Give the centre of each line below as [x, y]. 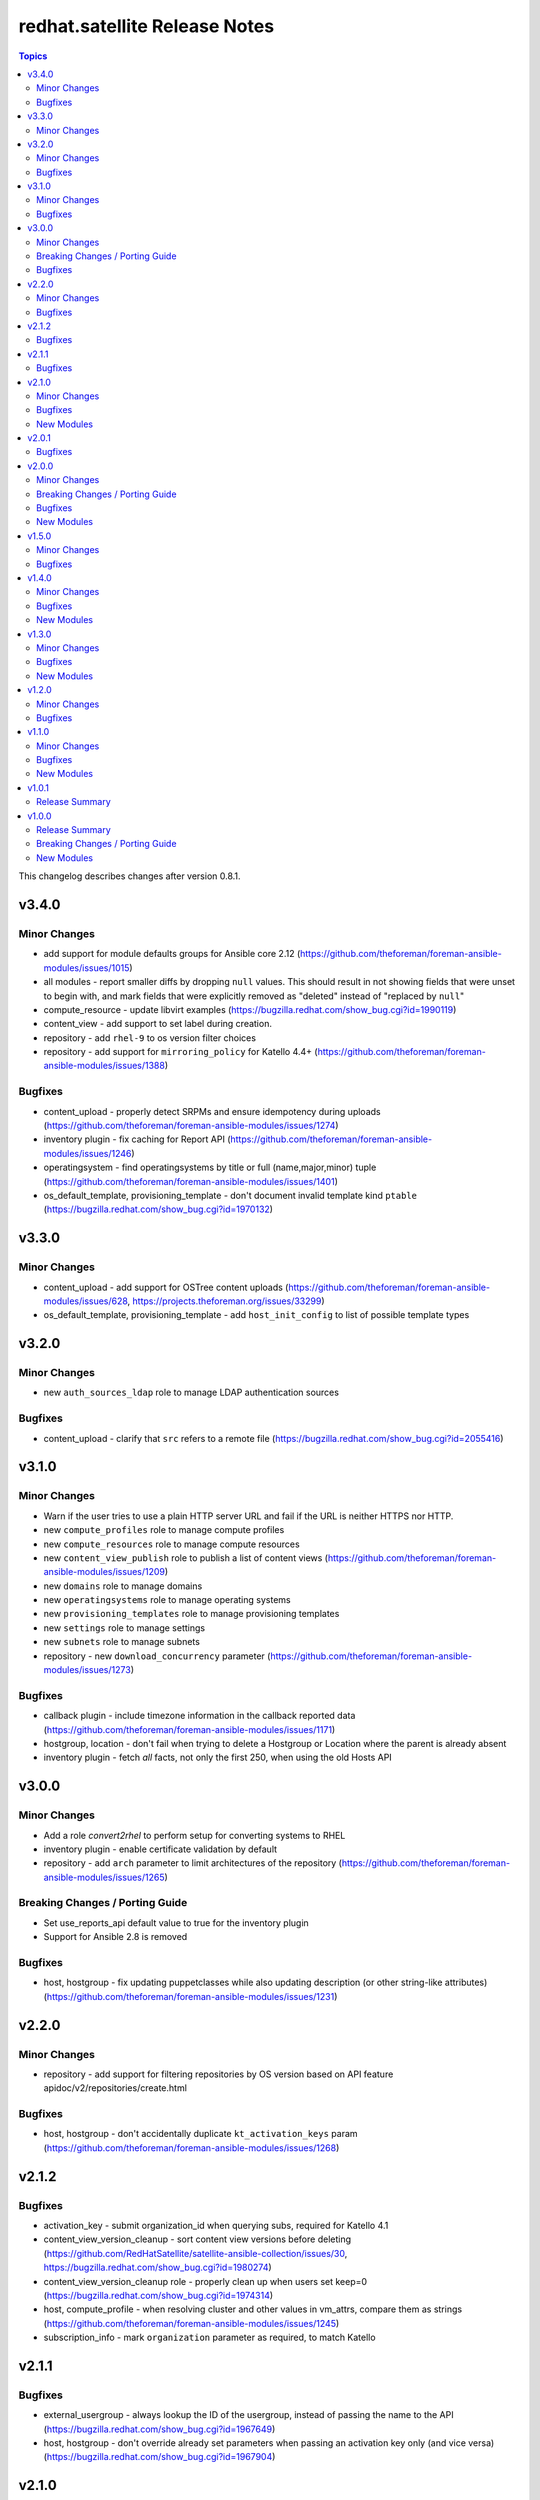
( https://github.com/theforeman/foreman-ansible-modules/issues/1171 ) [189, 1729]
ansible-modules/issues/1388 [104, 1066]
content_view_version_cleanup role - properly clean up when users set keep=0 [205, 2281]
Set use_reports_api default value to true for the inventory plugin [176, 1922]
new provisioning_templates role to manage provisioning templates [191, 1614]
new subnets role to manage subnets [121, 1642]
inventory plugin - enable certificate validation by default [160, 1849]
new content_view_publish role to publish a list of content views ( [186, 1557]
